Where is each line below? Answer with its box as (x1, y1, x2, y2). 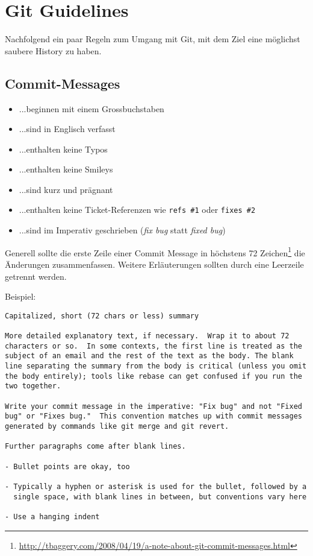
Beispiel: (5, 290, 36, 303)
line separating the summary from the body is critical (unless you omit (5, 362, 307, 371)
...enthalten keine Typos (19, 142, 108, 155)
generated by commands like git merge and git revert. (5, 422, 229, 431)
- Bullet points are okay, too (5, 462, 130, 471)
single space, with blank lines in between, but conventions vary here (13, 492, 307, 501)
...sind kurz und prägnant (19, 183, 113, 195)
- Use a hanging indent (5, 512, 100, 521)
